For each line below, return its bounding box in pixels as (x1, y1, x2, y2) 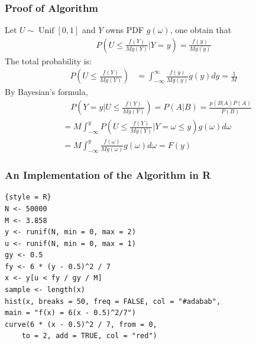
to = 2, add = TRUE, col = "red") (21, 332, 157, 340)
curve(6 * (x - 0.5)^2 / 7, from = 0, (5, 320, 157, 329)
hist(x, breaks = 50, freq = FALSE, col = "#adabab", (5, 297, 221, 306)
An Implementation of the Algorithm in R (5, 168, 211, 182)
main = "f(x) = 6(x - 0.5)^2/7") (5, 309, 136, 317)
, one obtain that (170, 24, 232, 36)
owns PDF (106, 24, 144, 36)
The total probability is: (5, 54, 92, 67)
